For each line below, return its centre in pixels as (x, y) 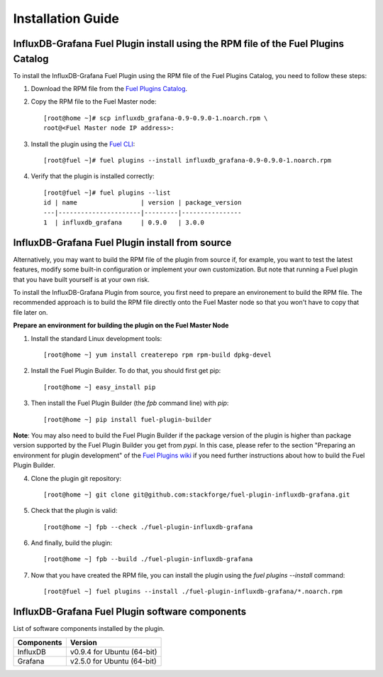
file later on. (30, 312)
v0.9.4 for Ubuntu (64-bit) (113, 651)
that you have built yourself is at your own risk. (82, 279)
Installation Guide (66, 18)
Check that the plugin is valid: (74, 511)
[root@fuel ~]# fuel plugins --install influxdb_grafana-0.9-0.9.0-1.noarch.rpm (188, 160)
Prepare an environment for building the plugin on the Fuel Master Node (121, 325)
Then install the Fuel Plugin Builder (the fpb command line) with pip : (130, 403)
